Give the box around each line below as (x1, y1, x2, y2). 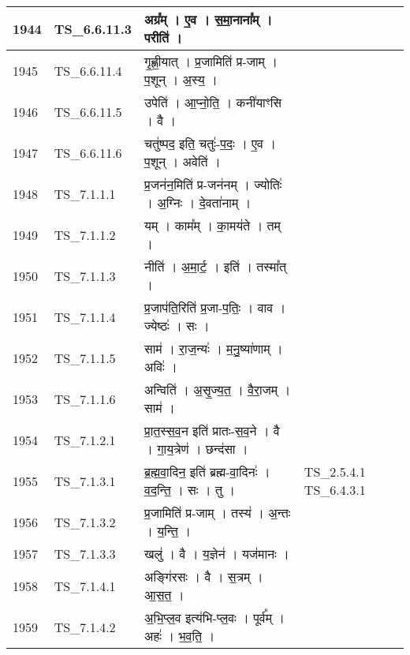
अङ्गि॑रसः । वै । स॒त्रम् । (144, 567, 263, 586)
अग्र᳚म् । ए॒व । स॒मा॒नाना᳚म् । (144, 10, 273, 28)
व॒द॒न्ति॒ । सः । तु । (144, 481, 236, 499)
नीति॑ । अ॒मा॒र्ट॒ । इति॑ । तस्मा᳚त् (144, 257, 286, 275)
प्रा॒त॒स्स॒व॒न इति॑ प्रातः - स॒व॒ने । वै (144, 421, 280, 440)
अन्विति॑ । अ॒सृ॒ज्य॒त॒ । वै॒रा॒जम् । (144, 380, 291, 399)
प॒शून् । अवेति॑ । (144, 152, 221, 170)
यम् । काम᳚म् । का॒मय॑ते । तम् (144, 216, 281, 234)
